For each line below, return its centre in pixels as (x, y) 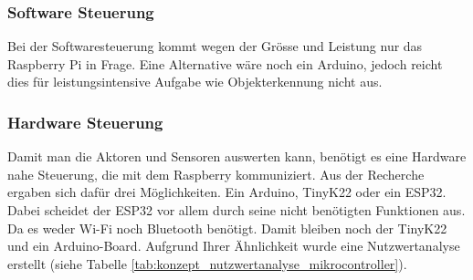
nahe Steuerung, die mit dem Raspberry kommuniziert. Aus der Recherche (216, 174)
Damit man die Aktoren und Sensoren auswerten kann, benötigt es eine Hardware (237, 156)
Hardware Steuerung (85, 122)
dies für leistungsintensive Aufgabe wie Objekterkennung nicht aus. (195, 82)
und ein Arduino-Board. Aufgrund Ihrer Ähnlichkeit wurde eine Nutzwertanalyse (234, 246)
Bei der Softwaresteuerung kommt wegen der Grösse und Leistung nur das (215, 46)
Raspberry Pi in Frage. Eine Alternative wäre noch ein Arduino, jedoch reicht (225, 63)
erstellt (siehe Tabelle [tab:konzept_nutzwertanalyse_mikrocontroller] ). (207, 263)
